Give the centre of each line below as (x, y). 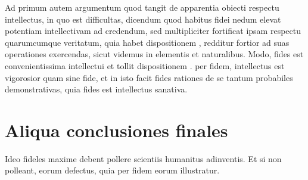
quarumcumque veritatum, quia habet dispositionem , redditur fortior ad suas (147, 42)
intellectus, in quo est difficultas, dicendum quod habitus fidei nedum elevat (143, 19)
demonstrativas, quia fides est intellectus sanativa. (96, 89)
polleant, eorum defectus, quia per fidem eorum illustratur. (112, 170)
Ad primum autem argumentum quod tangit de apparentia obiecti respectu (142, 7)
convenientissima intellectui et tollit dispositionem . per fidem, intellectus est (145, 65)
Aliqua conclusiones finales (116, 130)
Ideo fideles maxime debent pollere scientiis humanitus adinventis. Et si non (143, 158)
